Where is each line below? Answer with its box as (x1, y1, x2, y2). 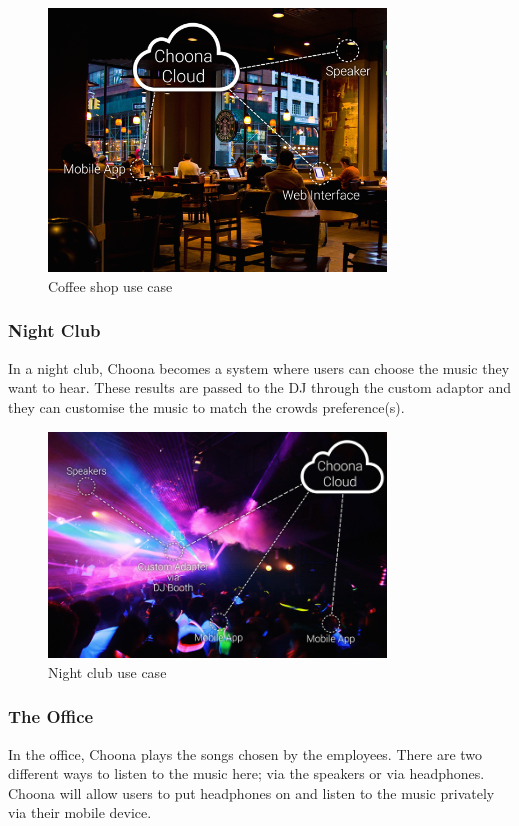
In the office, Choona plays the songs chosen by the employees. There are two (8, 743, 483, 764)
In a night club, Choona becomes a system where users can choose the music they (8, 357, 510, 378)
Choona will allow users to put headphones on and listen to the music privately (8, 782, 495, 803)
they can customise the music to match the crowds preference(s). (8, 396, 405, 417)
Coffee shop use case (48, 275, 173, 296)
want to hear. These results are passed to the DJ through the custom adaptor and (8, 377, 512, 398)
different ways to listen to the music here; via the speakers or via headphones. (8, 763, 485, 784)
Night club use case (48, 661, 167, 682)
